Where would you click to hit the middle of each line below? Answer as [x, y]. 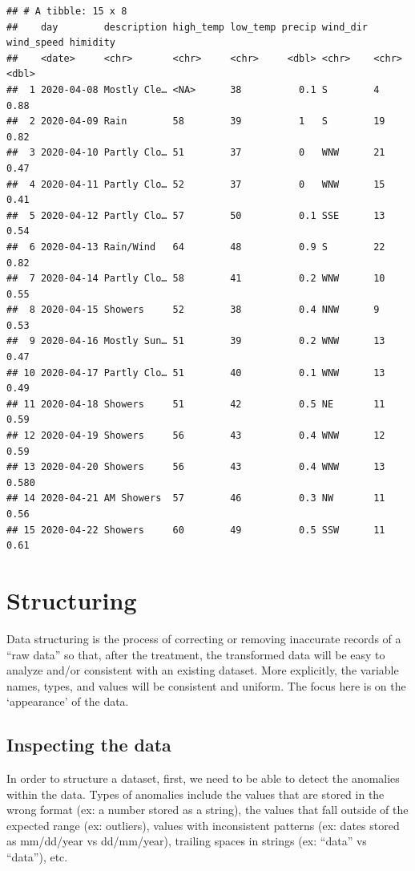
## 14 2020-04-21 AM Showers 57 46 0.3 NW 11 [196, 498]
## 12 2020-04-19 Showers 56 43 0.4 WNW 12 [196, 436]
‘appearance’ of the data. [68, 701]
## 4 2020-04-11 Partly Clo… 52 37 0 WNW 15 [196, 184]
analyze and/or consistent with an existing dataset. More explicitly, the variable [203, 670]
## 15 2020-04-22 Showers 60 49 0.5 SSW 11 [196, 530]
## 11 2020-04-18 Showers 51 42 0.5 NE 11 [196, 404]
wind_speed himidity [61, 43]
